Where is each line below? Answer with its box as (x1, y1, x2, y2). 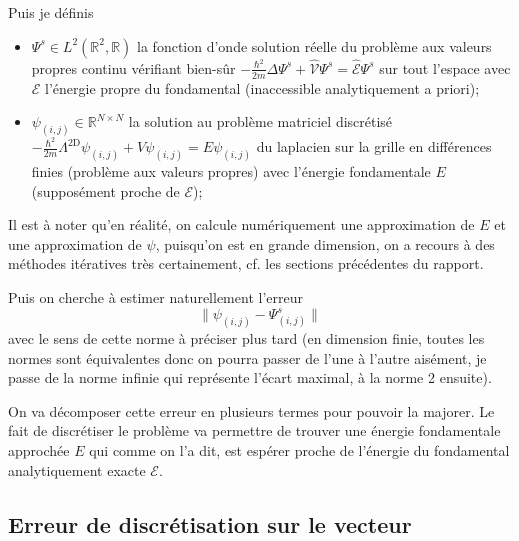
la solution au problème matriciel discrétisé (128, 111, 393, 132)
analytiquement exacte (8, 459, 146, 480)
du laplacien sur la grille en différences (256, 136, 492, 157)
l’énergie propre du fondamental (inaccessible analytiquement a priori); (45, 77, 480, 98)
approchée (8, 439, 70, 460)
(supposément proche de (31, 180, 180, 201)
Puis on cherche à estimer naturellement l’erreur (8, 287, 303, 307)
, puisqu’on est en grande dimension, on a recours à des (155, 233, 495, 254)
